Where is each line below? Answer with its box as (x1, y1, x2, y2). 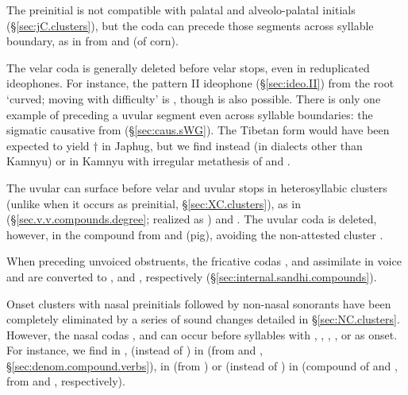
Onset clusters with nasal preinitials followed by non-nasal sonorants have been (6, 295, 391, 312)
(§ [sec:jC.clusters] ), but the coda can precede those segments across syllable (6, 17, 374, 33)
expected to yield (6, 137, 90, 153)
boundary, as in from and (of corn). (6, 33, 179, 49)
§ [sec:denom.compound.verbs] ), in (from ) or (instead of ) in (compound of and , (6, 357, 398, 374)
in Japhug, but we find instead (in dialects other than (102, 137, 363, 153)
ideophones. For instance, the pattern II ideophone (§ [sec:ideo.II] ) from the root (6, 75, 395, 91)
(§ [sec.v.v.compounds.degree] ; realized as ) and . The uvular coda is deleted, (6, 211, 377, 227)
